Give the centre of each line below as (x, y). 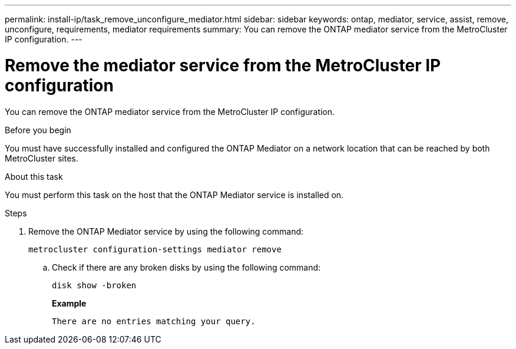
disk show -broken (94, 285)
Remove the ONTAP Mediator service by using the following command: (166, 231)
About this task (34, 176)
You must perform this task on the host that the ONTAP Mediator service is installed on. (174, 195)
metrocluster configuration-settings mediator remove (155, 249)
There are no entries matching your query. (154, 321)
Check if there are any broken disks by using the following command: (186, 267)
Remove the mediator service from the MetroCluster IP (223, 65)
